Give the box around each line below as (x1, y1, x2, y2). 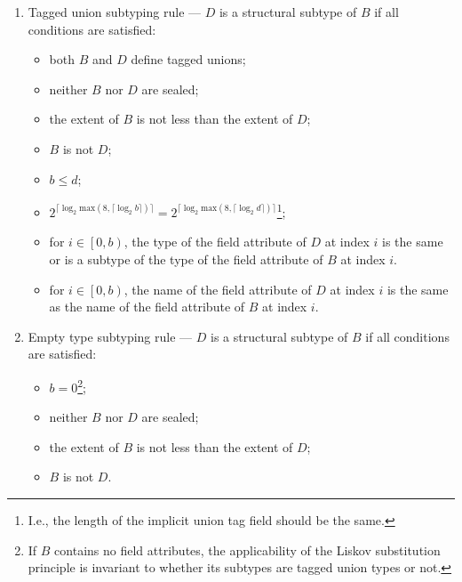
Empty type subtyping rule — (28, 327, 193, 345)
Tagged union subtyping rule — (28, 3, 202, 20)
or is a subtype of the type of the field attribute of (49, 250, 323, 268)
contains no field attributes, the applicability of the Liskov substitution (54, 540, 441, 559)
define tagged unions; (131, 50, 246, 69)
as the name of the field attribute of (49, 297, 245, 316)
